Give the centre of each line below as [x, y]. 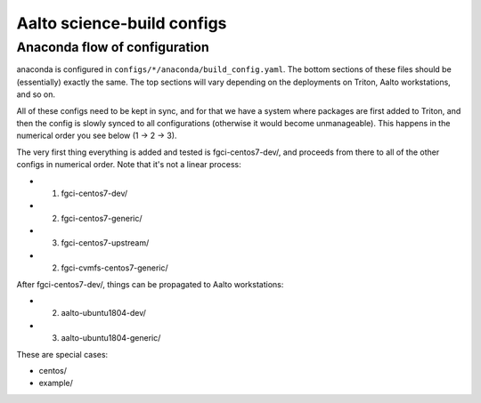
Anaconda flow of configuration [113, 47]
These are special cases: [62, 354]
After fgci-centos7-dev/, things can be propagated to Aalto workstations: [150, 284]
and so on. [36, 94]
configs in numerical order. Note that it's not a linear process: [129, 165]
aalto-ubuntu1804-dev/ [104, 313]
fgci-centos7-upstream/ [105, 243]
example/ [56, 383]
